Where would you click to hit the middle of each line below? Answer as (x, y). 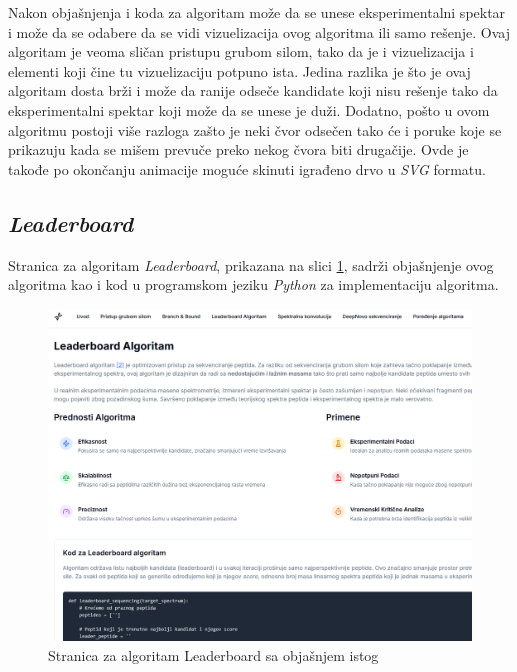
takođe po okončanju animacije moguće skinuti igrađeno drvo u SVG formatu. (247, 168)
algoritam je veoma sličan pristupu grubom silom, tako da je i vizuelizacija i (241, 51)
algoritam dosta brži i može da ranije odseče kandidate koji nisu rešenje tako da (253, 90)
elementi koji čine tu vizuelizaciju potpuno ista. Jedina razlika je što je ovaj (239, 70)
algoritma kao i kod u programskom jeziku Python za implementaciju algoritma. (253, 284)
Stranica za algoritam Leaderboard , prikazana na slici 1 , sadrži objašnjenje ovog (251, 264)
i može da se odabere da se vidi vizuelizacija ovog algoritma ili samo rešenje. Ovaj (259, 31)
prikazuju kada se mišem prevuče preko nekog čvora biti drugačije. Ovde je (238, 149)
